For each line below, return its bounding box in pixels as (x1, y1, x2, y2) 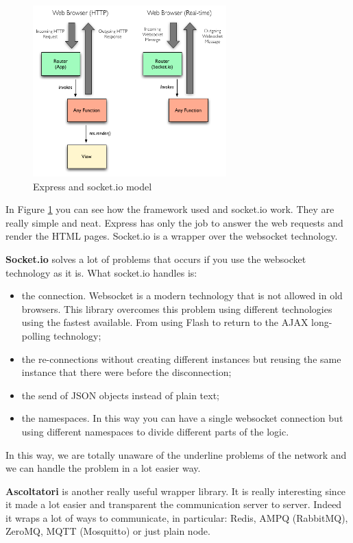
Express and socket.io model (33, 179, 152, 193)
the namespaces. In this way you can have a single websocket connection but (21, 411, 343, 425)
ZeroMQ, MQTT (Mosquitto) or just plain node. (5, 524, 210, 538)
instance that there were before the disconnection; (21, 365, 232, 379)
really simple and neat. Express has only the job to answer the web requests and (5, 215, 343, 229)
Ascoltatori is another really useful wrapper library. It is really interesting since (5, 483, 346, 498)
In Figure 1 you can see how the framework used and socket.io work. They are (5, 202, 334, 216)
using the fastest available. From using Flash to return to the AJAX (21, 315, 308, 329)
